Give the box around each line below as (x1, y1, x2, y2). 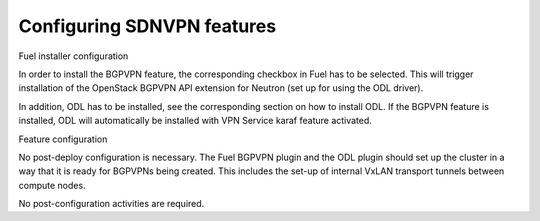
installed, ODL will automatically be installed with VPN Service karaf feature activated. (18, 115, 372, 127)
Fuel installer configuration (18, 50, 129, 62)
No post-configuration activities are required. (18, 198, 205, 210)
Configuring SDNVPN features (18, 15, 277, 37)
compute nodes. (18, 179, 86, 191)
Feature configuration (18, 133, 108, 145)
